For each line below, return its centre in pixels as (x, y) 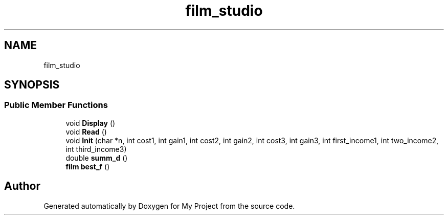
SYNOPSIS (32, 85)
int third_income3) (96, 149)
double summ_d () (97, 158)
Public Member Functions (56, 105)
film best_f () (88, 166)
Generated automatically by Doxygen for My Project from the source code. (169, 206)
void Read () (86, 132)
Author (22, 186)
